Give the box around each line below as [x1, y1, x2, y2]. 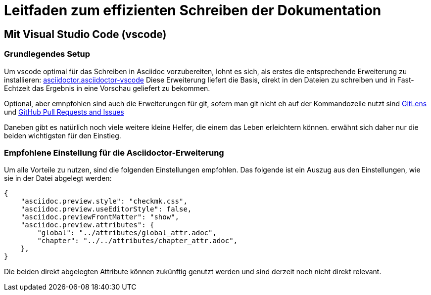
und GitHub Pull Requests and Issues [4, 107, 124, 116]
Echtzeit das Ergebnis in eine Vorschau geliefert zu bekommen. [4, 84, 210, 92]
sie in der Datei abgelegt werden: [4, 174, 112, 183]
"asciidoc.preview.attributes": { [20, 221, 154, 229]
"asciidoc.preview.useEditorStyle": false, [20, 205, 192, 213]
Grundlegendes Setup [4, 49, 91, 59]
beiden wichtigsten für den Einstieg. [4, 131, 121, 140]
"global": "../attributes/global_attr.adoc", [37, 229, 217, 237]
